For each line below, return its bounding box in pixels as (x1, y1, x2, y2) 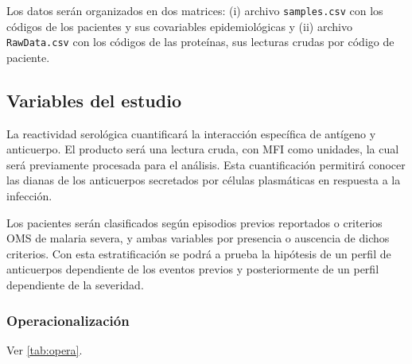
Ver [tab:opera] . (6, 341, 83, 358)
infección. (6, 188, 52, 204)
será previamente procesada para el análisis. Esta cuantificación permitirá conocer (6, 156, 406, 172)
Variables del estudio (6, 87, 181, 112)
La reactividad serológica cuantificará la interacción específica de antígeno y (6, 125, 376, 141)
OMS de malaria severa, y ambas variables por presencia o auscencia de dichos (6, 230, 390, 246)
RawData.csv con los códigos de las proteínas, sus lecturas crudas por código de (6, 33, 395, 50)
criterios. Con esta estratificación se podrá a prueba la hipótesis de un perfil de (6, 245, 391, 261)
